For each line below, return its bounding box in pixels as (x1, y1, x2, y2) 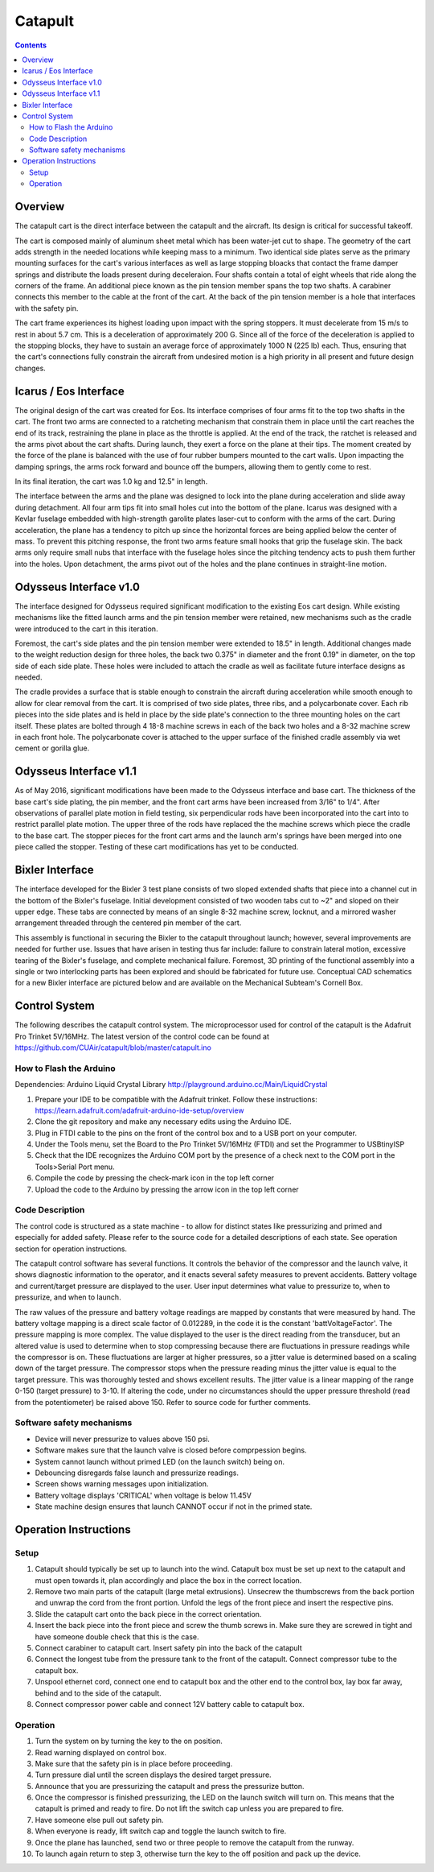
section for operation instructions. (14, 1244, 128, 1254)
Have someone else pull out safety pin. (35, 1815, 164, 1824)
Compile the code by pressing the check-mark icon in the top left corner (35, 1173, 275, 1183)
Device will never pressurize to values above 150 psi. (35, 1434, 211, 1444)
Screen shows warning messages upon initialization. (35, 1479, 209, 1489)
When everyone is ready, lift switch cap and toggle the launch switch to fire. (35, 1826, 287, 1836)
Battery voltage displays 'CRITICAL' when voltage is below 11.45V (35, 1490, 252, 1500)
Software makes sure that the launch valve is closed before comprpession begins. (35, 1445, 307, 1455)
